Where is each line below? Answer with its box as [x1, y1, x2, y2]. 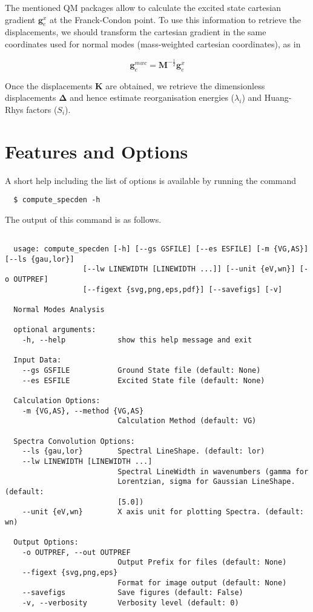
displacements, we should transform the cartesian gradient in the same [5, 25, 266, 38]
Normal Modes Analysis [13, 305, 105, 314]
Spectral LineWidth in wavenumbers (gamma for [117, 467, 309, 476]
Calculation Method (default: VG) [117, 416, 257, 426]
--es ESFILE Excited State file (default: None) [22, 376, 265, 385]
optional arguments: [13, 325, 96, 335]
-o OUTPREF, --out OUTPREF [22, 548, 131, 557]
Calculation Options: [13, 396, 100, 405]
